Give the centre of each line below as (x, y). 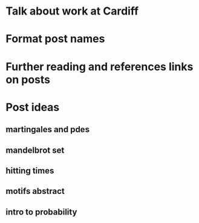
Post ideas (33, 107)
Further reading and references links (99, 66)
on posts (28, 79)
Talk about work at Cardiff (72, 11)
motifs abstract (35, 191)
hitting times (30, 171)
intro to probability (41, 212)
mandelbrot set (35, 150)
